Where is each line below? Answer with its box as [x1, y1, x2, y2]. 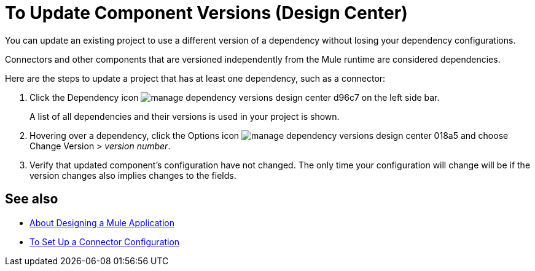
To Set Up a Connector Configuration [29, 236, 180, 247]
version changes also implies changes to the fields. [29, 170, 236, 181]
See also [5, 191, 58, 207]
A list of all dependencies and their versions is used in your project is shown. [29, 111, 340, 122]
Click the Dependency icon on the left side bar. [29, 92, 440, 103]
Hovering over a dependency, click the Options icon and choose [29, 130, 509, 141]
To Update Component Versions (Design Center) [5, 2, 408, 23]
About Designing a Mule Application [29, 217, 174, 228]
